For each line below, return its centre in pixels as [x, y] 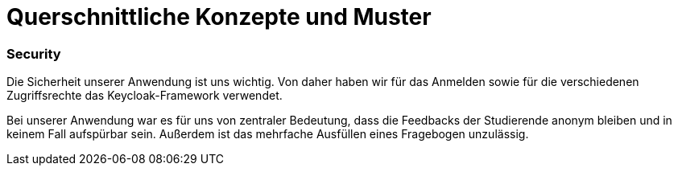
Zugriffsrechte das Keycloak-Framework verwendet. [145, 96]
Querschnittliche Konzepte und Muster [219, 17]
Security [34, 53]
